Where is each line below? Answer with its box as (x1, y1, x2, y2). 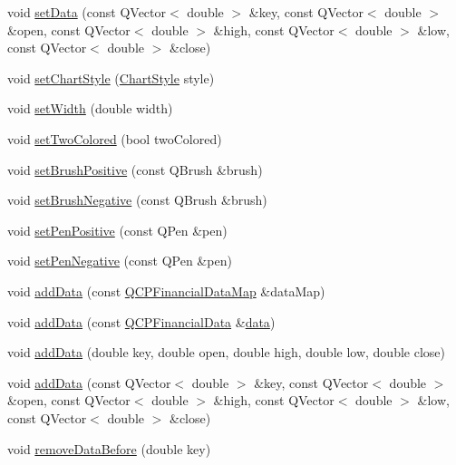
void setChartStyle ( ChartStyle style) (7, 68, 215, 87)
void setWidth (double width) (7, 99, 173, 118)
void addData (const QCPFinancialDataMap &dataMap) (7, 281, 325, 300)
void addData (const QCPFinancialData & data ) (7, 312, 276, 331)
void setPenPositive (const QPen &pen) (7, 220, 228, 239)
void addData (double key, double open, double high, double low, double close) (7, 343, 445, 362)
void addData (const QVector (7, 373, 171, 392)
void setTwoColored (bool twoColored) (7, 129, 222, 148)
